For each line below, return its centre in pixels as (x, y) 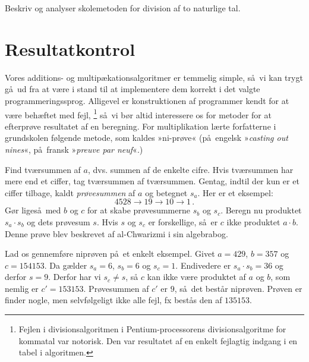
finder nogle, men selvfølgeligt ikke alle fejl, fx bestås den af (113, 300)
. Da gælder (66, 265)
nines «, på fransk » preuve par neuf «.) (74, 149)
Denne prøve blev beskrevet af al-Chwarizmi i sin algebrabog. (116, 233)
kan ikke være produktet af (196, 277)
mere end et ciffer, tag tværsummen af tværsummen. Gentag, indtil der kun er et (152, 181)
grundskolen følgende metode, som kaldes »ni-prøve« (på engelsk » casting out (146, 138)
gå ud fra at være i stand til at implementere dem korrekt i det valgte (133, 89)
